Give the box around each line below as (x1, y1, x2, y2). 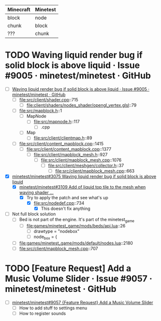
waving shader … (19, 190, 54, 195)
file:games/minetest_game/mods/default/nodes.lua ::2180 (19, 240, 133, 246)
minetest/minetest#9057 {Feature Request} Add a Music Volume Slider (12, 300, 153, 305)
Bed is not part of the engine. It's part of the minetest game (19, 217, 134, 224)
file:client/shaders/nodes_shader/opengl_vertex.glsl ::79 (26, 102, 137, 108)
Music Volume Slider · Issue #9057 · (5, 273, 152, 284)
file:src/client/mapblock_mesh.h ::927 (33, 151, 108, 157)
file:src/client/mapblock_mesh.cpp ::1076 (41, 157, 122, 163)
